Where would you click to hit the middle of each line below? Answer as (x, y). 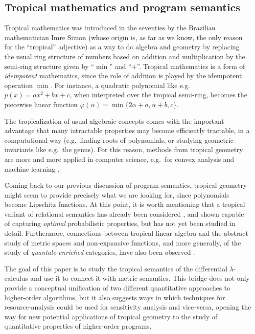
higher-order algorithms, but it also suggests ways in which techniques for (115, 297)
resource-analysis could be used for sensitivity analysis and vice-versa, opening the (128, 307)
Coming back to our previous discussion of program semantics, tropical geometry (126, 185)
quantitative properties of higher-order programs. (78, 326)
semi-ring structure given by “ (49, 66)
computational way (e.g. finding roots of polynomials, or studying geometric (119, 140)
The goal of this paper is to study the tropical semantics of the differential (116, 268)
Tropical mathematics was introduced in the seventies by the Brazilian (110, 28)
